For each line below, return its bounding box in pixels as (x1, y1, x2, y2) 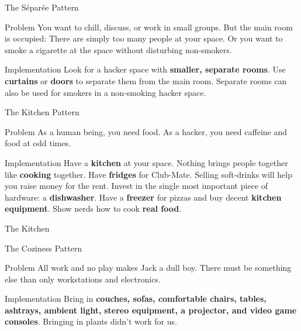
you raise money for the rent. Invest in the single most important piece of (5, 180, 268, 192)
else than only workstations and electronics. (5, 273, 161, 285)
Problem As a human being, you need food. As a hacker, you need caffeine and (5, 125, 288, 137)
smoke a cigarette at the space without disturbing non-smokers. (5, 43, 232, 56)
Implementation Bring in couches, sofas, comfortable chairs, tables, (5, 292, 267, 305)
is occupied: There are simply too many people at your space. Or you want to (5, 32, 283, 44)
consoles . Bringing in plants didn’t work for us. (5, 315, 177, 327)
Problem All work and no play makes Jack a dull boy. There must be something (5, 261, 292, 274)
